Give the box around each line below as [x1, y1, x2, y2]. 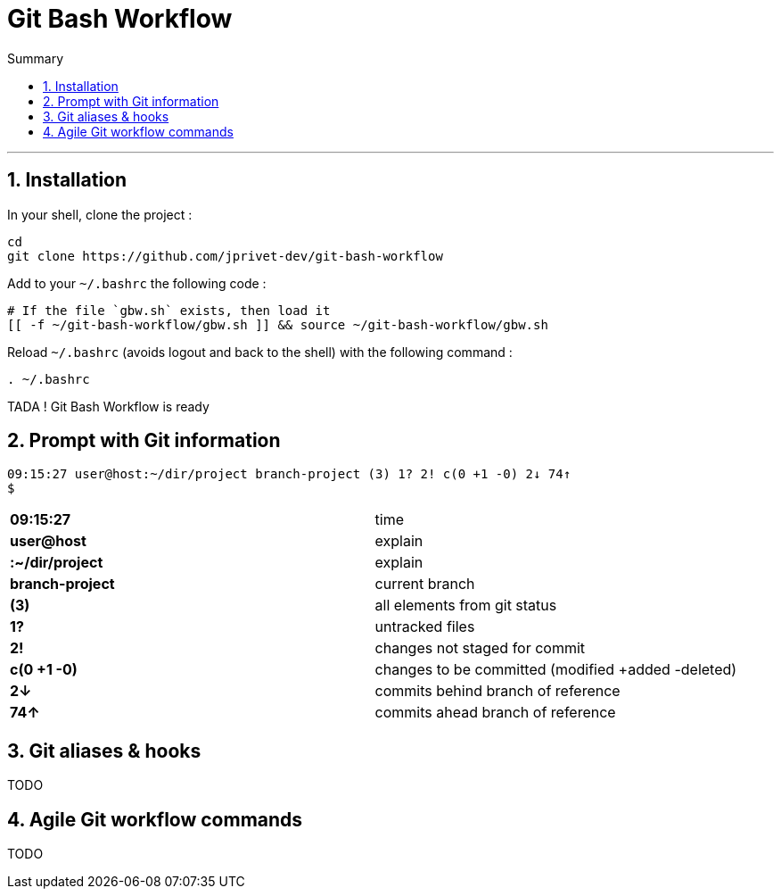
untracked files [374, 618, 475, 636]
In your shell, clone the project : [7, 206, 193, 222]
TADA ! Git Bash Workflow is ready [7, 398, 210, 414]
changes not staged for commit [374, 639, 586, 658]
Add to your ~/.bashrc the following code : [7, 275, 267, 291]
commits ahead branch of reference [374, 703, 616, 722]
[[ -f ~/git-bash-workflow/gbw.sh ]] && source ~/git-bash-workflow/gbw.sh [7, 317, 548, 332]
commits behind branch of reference [374, 682, 621, 701]
